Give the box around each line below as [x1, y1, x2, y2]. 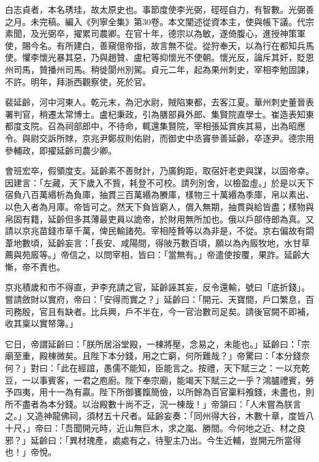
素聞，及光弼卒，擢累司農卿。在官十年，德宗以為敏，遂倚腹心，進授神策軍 [5, 27, 306, 40]
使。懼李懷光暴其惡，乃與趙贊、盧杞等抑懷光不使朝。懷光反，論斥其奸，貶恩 [5, 51, 314, 64]
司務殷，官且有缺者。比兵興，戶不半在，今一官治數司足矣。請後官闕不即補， [5, 305, 314, 317]
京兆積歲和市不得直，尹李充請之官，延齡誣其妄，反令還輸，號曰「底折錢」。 [5, 281, 310, 293]
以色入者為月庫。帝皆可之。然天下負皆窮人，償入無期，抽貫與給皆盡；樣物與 [5, 200, 314, 213]
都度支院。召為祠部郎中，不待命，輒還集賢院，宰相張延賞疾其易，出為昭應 [5, 119, 306, 132]
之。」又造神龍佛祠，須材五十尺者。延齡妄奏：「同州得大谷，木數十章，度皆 [5, 409, 306, 422]
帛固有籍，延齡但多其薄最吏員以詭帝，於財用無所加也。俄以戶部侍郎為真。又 [5, 212, 314, 225]
